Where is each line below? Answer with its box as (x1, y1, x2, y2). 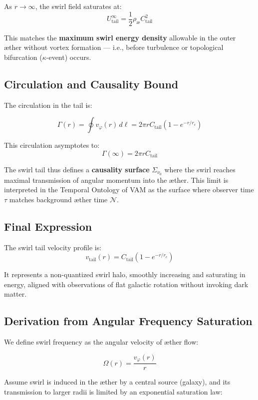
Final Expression (4, 218, 92, 234)
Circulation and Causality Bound (4, 76, 179, 91)
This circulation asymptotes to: (4, 140, 100, 150)
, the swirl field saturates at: (35, 1, 122, 11)
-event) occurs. (46, 51, 91, 62)
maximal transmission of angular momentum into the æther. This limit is (4, 174, 229, 185)
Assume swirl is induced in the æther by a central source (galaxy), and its (4, 377, 231, 387)
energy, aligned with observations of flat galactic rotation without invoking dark (4, 279, 249, 289)
